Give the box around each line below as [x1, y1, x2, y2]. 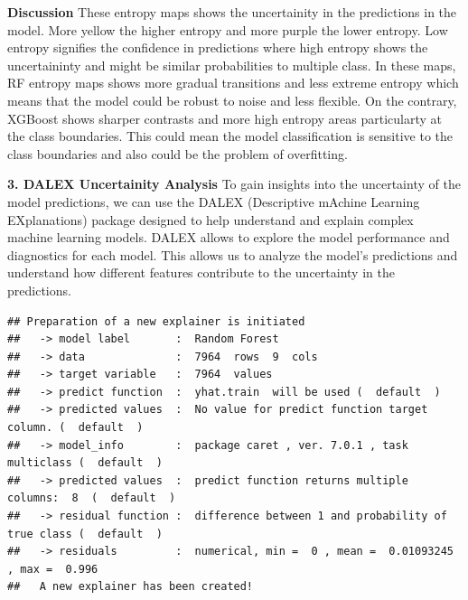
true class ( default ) [7, 527, 163, 540]
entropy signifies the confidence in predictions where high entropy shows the [7, 38, 428, 57]
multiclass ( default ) [7, 456, 163, 470]
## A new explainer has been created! [7, 580, 254, 594]
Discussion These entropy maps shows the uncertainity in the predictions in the [7, 3, 457, 21]
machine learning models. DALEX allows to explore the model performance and [7, 228, 450, 247]
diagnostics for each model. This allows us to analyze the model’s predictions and [7, 245, 458, 264]
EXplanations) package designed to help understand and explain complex [7, 210, 414, 229]
